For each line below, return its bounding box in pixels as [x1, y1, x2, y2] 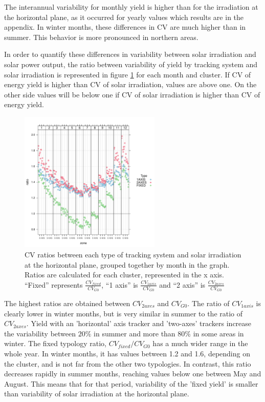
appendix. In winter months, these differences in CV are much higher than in [4, 22, 246, 32]
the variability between [4, 328, 76, 338]
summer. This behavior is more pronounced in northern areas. [4, 31, 198, 42]
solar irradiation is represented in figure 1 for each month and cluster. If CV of [4, 69, 251, 79]
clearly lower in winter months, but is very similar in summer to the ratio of [4, 308, 243, 318]
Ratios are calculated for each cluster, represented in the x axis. [25, 269, 224, 280]
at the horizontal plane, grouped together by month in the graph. [25, 259, 230, 270]
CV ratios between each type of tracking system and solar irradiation [25, 249, 241, 259]
